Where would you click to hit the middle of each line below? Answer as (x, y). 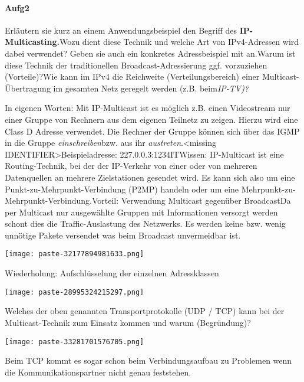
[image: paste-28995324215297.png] (75, 292)
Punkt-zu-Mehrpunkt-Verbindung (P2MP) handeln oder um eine (122, 189)
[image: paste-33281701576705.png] (75, 342)
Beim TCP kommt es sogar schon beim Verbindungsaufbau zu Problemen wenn (148, 360)
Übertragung (28, 88)
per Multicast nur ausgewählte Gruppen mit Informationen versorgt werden (141, 212)
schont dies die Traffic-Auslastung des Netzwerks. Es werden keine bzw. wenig (145, 223)
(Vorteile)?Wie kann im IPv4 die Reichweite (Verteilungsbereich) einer (132, 76)
